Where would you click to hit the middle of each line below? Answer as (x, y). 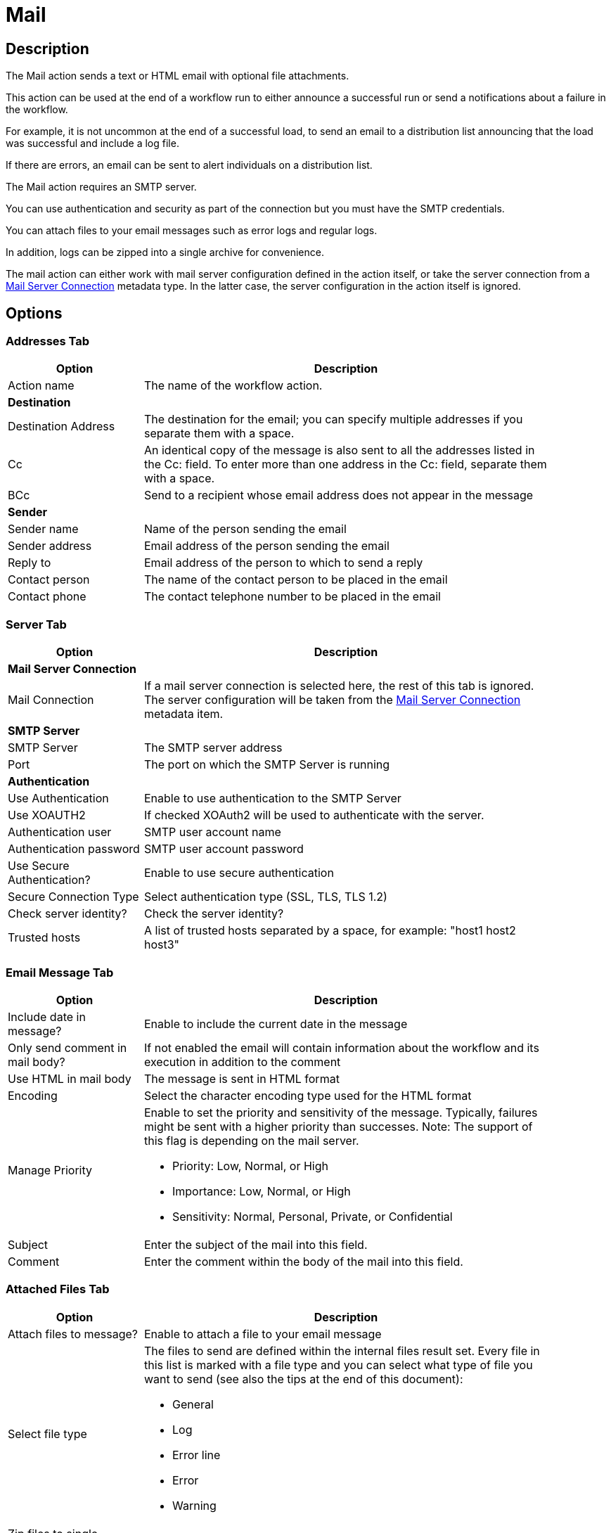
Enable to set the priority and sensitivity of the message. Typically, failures (341, 1112)
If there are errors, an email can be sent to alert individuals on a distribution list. (189, 165)
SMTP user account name (213, 832)
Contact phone (47, 597)
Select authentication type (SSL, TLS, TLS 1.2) (266, 897)
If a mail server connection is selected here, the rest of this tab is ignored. (339, 686)
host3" (162, 945)
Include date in (47, 1016)
